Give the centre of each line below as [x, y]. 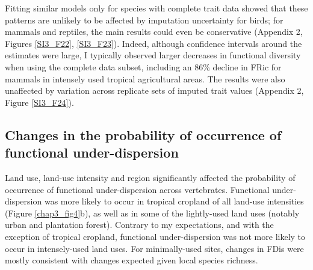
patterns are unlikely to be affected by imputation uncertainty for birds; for [144, 20]
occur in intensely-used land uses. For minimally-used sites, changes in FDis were [154, 248]
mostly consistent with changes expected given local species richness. [132, 260]
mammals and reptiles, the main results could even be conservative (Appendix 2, [154, 32]
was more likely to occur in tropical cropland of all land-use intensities [174, 201]
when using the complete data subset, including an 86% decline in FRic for [143, 66]
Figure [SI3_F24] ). [39, 102]
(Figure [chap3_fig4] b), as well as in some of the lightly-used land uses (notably [152, 213]
